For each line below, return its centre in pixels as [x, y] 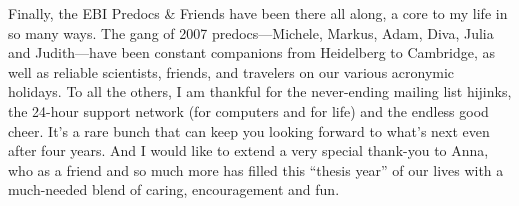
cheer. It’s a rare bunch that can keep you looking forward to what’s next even [249, 130]
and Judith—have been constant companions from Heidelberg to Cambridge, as [252, 52]
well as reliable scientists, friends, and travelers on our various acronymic [231, 71]
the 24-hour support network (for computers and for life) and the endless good [248, 110]
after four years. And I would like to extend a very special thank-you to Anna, [248, 150]
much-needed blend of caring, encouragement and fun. [174, 189]
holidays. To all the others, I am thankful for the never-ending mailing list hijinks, [260, 91]
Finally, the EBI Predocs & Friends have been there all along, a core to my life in [258, 13]
